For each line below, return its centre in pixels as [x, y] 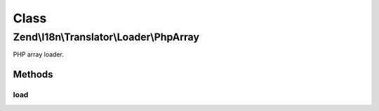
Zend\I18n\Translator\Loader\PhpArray [106, 37]
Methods [33, 74]
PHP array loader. [39, 54]
